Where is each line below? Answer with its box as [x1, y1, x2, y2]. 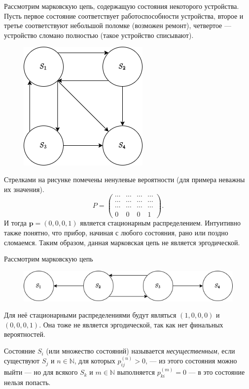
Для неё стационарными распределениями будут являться [4, 310, 177, 320]
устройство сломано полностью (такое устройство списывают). [4, 30, 194, 40]
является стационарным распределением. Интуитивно [80, 218, 241, 228]
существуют [4, 356, 40, 366]
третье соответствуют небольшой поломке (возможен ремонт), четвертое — [4, 20, 231, 31]
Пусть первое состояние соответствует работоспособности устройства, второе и [4, 10, 244, 21]
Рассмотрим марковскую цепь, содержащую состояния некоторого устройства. [4, 1, 239, 11]
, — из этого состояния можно [145, 356, 237, 366]
